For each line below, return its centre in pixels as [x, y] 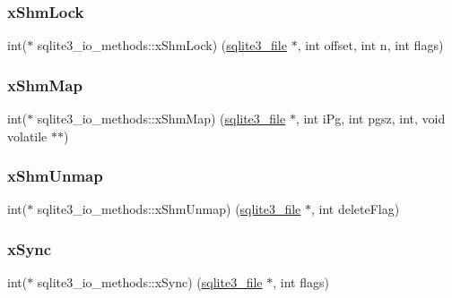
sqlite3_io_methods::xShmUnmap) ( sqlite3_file [169, 209]
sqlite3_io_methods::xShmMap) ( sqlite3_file [161, 119]
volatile [27, 136]
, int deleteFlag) [356, 209]
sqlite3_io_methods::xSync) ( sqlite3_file [150, 282]
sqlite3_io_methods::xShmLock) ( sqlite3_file [162, 45]
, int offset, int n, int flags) [370, 45]
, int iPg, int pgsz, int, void [370, 119]
